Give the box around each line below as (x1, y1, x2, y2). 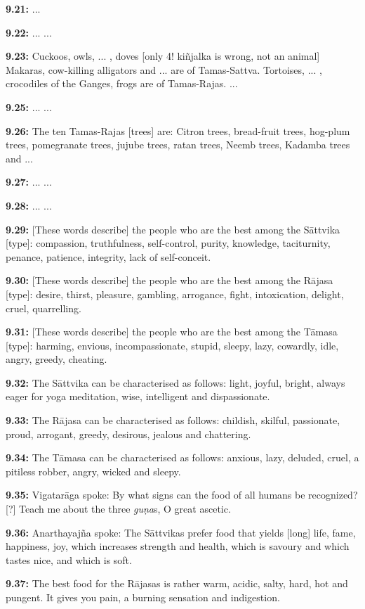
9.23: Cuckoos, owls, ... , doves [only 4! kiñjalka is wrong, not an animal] (6, 49, 320, 63)
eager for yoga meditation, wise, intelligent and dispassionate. (6, 389, 270, 404)
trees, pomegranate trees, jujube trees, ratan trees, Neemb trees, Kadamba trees (6, 137, 350, 152)
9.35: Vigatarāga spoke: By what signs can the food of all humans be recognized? (6, 487, 358, 502)
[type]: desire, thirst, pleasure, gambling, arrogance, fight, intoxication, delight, (6, 286, 344, 301)
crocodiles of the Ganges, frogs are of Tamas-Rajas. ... (6, 76, 238, 91)
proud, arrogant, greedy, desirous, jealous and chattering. (6, 426, 251, 441)
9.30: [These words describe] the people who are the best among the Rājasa (6, 273, 333, 288)
